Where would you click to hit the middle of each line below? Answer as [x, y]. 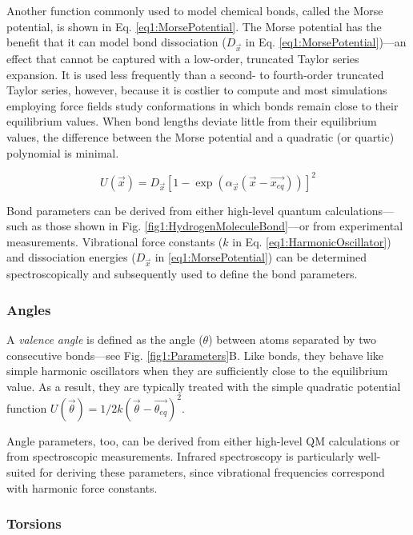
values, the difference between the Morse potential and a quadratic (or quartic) [200, 136]
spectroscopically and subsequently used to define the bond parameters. [182, 274]
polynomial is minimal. [63, 152]
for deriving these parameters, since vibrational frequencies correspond [212, 472]
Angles [29, 309]
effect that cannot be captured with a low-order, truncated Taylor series [183, 58]
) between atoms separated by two [292, 339]
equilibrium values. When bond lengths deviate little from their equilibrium [192, 121]
